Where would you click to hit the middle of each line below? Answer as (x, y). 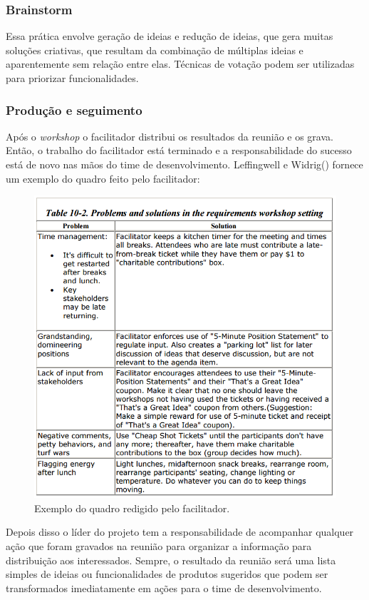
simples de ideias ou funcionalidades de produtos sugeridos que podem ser (167, 574)
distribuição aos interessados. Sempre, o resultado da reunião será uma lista (171, 560)
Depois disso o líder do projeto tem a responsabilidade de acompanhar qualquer (180, 532)
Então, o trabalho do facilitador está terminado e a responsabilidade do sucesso (179, 150)
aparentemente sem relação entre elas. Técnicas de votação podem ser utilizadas (180, 64)
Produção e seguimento (74, 110)
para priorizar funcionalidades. (72, 78)
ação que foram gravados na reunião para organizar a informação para (159, 545)
